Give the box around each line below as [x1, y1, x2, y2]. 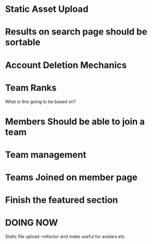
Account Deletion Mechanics [5, 60, 127, 70]
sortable [5, 37, 41, 48]
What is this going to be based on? [5, 98, 76, 105]
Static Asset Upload [5, 3, 89, 15]
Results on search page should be [5, 26, 148, 38]
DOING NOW [5, 217, 58, 229]
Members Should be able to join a [5, 116, 145, 127]
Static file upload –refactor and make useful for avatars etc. [5, 234, 126, 240]
